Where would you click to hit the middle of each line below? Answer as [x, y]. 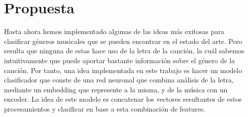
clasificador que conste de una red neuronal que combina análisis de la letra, [119, 80]
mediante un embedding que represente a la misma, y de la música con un [116, 89]
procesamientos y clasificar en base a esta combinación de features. [105, 108]
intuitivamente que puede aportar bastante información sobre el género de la [120, 60]
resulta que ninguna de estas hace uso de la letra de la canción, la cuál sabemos [124, 51]
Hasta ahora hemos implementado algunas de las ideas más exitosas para [114, 31]
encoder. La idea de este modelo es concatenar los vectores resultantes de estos [123, 99]
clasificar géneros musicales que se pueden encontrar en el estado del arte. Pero [123, 41]
